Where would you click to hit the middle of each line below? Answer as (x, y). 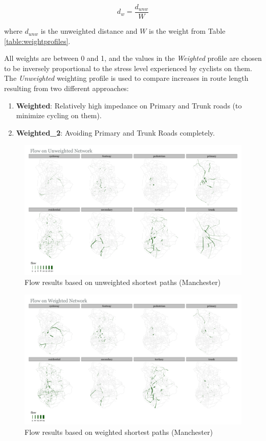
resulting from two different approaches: (66, 88)
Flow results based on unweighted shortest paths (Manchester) (123, 282)
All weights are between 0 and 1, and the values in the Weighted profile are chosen (133, 58)
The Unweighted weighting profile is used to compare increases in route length (126, 78)
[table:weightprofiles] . (37, 41)
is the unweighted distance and (89, 31)
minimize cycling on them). (59, 115)
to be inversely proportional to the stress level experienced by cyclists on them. (128, 68)
